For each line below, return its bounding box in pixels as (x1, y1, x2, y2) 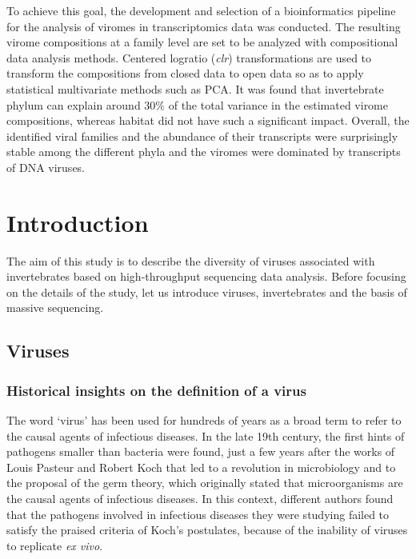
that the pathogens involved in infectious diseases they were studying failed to (6, 505, 390, 522)
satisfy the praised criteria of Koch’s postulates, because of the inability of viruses (6, 521, 408, 538)
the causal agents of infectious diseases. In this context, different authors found (6, 490, 394, 506)
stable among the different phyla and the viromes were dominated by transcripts (6, 143, 401, 160)
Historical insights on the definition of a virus (6, 380, 306, 400)
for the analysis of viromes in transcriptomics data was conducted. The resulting (6, 18, 401, 34)
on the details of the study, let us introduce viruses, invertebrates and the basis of (6, 283, 407, 300)
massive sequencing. (6, 299, 104, 316)
